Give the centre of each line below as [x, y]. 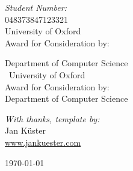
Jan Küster [25, 130]
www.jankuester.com [43, 142]
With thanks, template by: [52, 118]
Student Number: [36, 7]
